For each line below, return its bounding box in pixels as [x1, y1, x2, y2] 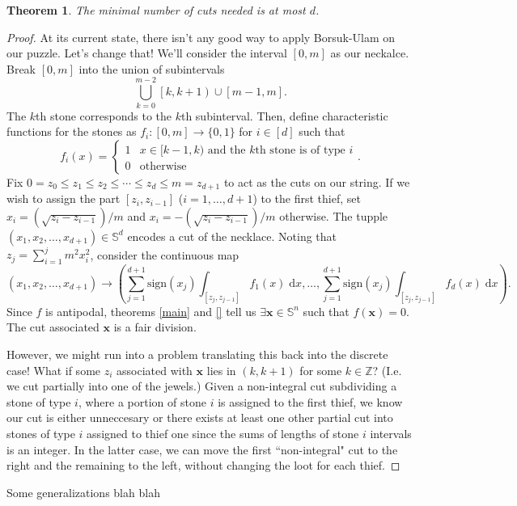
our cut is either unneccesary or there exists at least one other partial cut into [6, 409, 393, 426]
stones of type [6, 424, 75, 441]
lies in [206, 361, 236, 378]
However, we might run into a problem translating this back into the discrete [6, 346, 388, 362]
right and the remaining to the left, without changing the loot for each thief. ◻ [6, 457, 400, 474]
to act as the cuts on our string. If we [223, 173, 410, 190]
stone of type [6, 393, 71, 410]
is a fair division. [113, 318, 197, 335]
